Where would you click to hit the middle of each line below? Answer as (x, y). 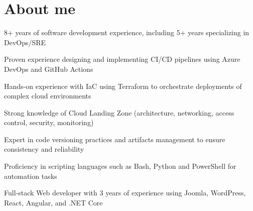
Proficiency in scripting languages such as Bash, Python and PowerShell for (120, 166)
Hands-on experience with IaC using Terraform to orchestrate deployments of (123, 86)
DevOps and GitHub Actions (49, 69)
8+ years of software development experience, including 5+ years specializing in (127, 32)
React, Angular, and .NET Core (53, 202)
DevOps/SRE (25, 42)
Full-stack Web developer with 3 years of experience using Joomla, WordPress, (125, 193)
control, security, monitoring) (49, 122)
